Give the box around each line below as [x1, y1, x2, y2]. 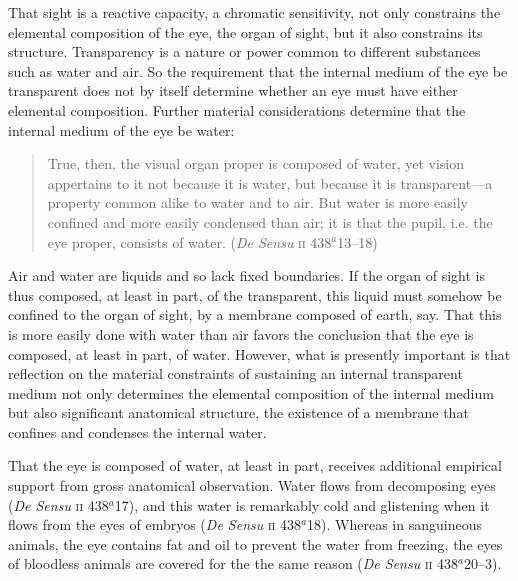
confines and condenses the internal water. [8, 421, 267, 442]
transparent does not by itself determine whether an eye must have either [8, 80, 458, 101]
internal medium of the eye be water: [8, 119, 235, 140]
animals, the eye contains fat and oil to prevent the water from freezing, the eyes [8, 533, 503, 554]
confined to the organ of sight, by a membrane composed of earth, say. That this [8, 304, 502, 325]
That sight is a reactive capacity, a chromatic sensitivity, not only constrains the [8, 2, 501, 22]
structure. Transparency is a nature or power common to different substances [8, 41, 481, 62]
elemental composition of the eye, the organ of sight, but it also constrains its [8, 21, 483, 42]
